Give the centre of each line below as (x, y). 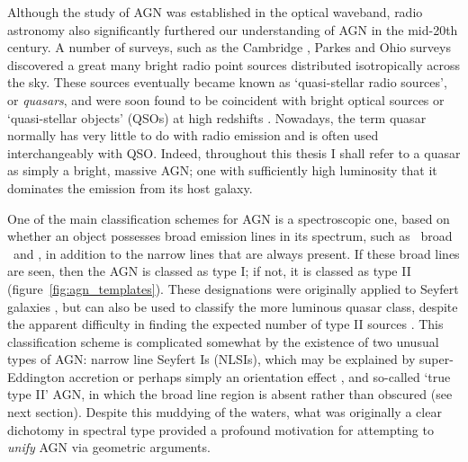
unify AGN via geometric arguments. (109, 447)
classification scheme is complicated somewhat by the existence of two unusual (223, 341)
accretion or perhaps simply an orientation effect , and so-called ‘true (260, 376)
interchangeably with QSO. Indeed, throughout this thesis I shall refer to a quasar (234, 152)
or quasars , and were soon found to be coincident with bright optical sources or (226, 99)
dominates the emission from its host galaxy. (130, 187)
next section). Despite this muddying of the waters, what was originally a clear (225, 412)
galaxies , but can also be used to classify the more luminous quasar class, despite (233, 306)
